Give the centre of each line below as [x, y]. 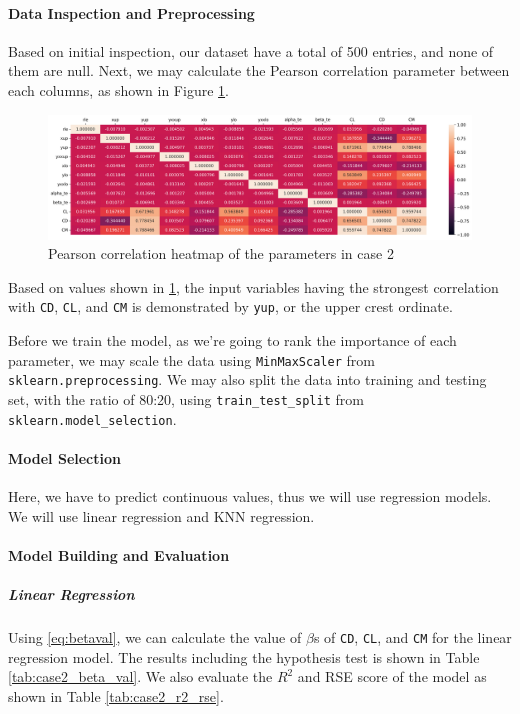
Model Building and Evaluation [119, 554]
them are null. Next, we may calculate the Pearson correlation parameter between [259, 70]
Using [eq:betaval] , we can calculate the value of [155, 637]
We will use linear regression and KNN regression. [161, 515]
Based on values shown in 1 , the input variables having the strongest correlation [253, 286]
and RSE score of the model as [392, 676]
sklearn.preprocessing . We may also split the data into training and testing [247, 379]
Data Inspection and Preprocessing [131, 12]
